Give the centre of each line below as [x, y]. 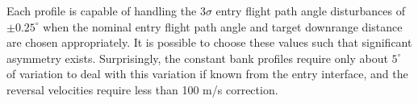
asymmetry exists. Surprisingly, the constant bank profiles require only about [197, 58]
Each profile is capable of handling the [102, 10]
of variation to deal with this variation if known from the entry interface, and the [207, 74]
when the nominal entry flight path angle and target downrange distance [223, 26]
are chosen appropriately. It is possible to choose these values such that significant [209, 42]
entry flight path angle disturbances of [310, 10]
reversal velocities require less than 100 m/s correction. [142, 89]
